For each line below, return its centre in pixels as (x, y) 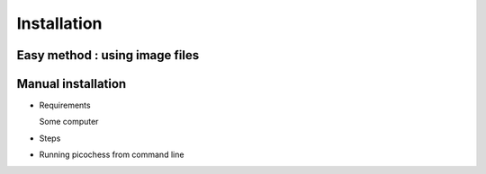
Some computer (69, 122)
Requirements (65, 105)
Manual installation (72, 84)
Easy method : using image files (108, 55)
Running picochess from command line (112, 155)
